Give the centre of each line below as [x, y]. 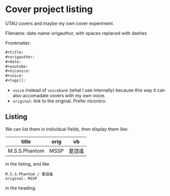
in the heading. [21, 188]
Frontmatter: [18, 43]
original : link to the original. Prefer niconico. [59, 101]
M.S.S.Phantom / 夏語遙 [29, 174]
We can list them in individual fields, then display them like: [67, 129]
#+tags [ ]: [16, 81]
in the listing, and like [27, 164]
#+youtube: [17, 66]
